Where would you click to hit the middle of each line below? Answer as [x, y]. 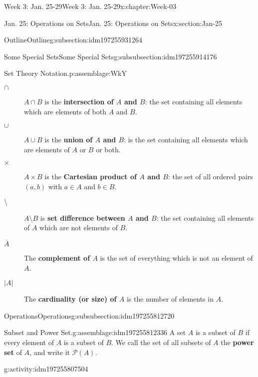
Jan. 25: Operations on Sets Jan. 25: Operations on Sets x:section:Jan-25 [113, 23]
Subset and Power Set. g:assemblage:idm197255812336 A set [95, 332]
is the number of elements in [170, 299]
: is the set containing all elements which [186, 140]
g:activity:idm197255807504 [46, 369]
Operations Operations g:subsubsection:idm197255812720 [89, 315]
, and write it [50, 352]
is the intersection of [79, 101]
